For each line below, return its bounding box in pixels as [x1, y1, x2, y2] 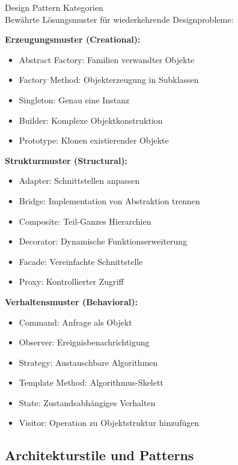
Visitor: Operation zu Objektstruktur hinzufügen [19, 416, 200, 429]
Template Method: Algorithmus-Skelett [19, 376, 163, 389]
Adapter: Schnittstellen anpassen [19, 174, 140, 187]
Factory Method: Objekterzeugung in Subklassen [19, 73, 199, 86]
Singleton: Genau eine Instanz [19, 93, 130, 106]
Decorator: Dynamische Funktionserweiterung [19, 235, 188, 248]
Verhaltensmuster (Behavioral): [5, 295, 138, 308]
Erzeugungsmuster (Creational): [5, 33, 141, 46]
